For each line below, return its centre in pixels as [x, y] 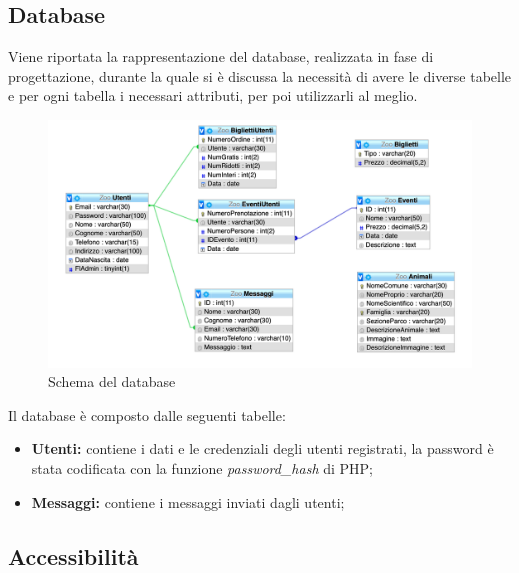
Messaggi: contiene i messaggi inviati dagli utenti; [188, 501]
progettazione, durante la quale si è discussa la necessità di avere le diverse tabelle [260, 75]
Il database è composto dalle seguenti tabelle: [147, 414]
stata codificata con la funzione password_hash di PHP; [202, 467]
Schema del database [112, 381]
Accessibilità [73, 555]
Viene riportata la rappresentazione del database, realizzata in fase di [221, 56]
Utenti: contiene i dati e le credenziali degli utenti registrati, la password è [262, 448]
